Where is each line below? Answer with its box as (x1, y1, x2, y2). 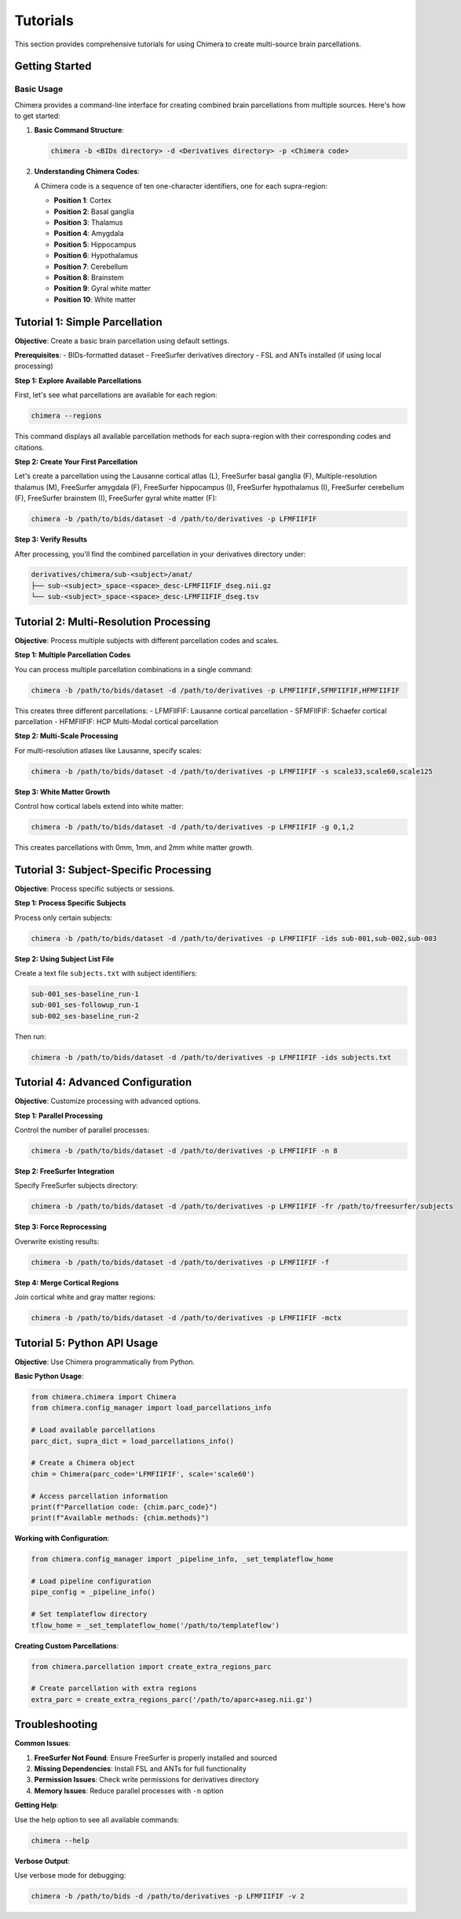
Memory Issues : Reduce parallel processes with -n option (34, 1785, 224, 1796)
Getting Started (14, 60, 92, 73)
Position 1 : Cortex (53, 196, 112, 205)
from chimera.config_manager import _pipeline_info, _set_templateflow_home (31, 1555, 334, 1564)
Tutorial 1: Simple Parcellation (14, 315, 163, 329)
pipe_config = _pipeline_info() (31, 1588, 156, 1597)
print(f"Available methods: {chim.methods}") (31, 1513, 210, 1523)
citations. (14, 443, 45, 452)
